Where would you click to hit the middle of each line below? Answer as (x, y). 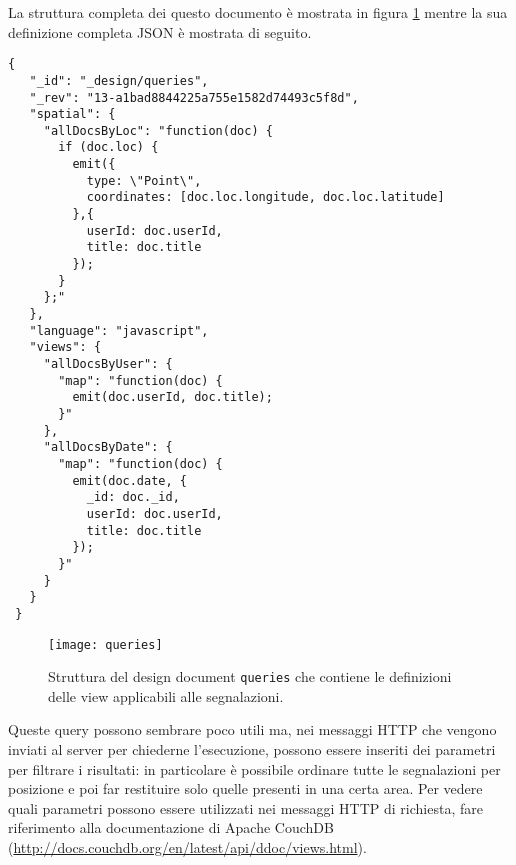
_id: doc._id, (133, 497)
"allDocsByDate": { (108, 447)
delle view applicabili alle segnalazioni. (166, 695)
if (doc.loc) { (108, 147)
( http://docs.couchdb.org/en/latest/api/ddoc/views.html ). (187, 846)
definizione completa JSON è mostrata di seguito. (160, 31)
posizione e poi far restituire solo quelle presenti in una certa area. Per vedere (245, 788)
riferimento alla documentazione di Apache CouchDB (171, 827)
